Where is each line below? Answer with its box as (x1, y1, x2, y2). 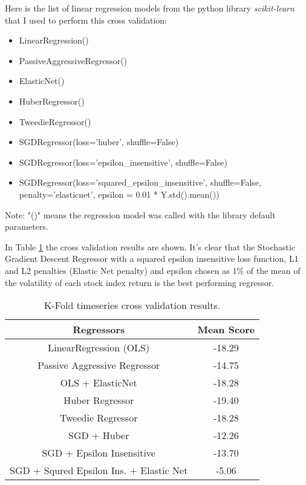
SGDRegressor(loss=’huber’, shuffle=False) (19, 135, 179, 148)
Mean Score (197, 322, 255, 337)
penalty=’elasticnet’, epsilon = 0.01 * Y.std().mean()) (19, 187, 220, 200)
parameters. (5, 220, 48, 233)
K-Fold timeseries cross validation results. (44, 298, 221, 313)
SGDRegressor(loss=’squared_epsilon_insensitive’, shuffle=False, (19, 176, 261, 189)
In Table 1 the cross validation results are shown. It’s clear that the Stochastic (5, 240, 296, 253)
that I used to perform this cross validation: (5, 13, 167, 26)
